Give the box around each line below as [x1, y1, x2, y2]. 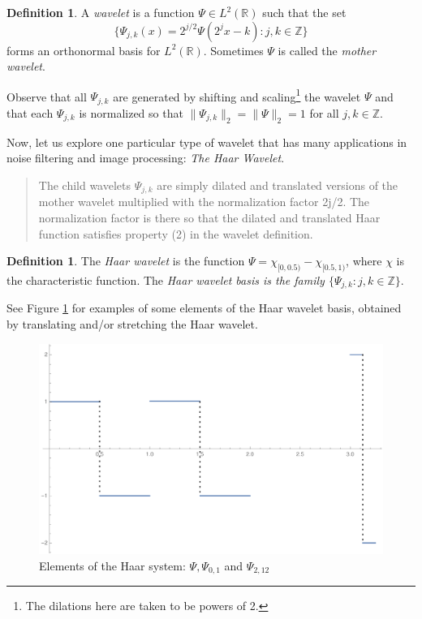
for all [309, 104, 339, 121]
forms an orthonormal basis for [6, 41, 161, 58]
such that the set [262, 4, 347, 20]
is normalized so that [79, 104, 183, 121]
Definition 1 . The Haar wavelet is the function [6, 252, 245, 269]
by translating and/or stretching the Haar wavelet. [6, 315, 258, 332]
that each [6, 104, 54, 121]
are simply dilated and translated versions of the [157, 176, 398, 193]
